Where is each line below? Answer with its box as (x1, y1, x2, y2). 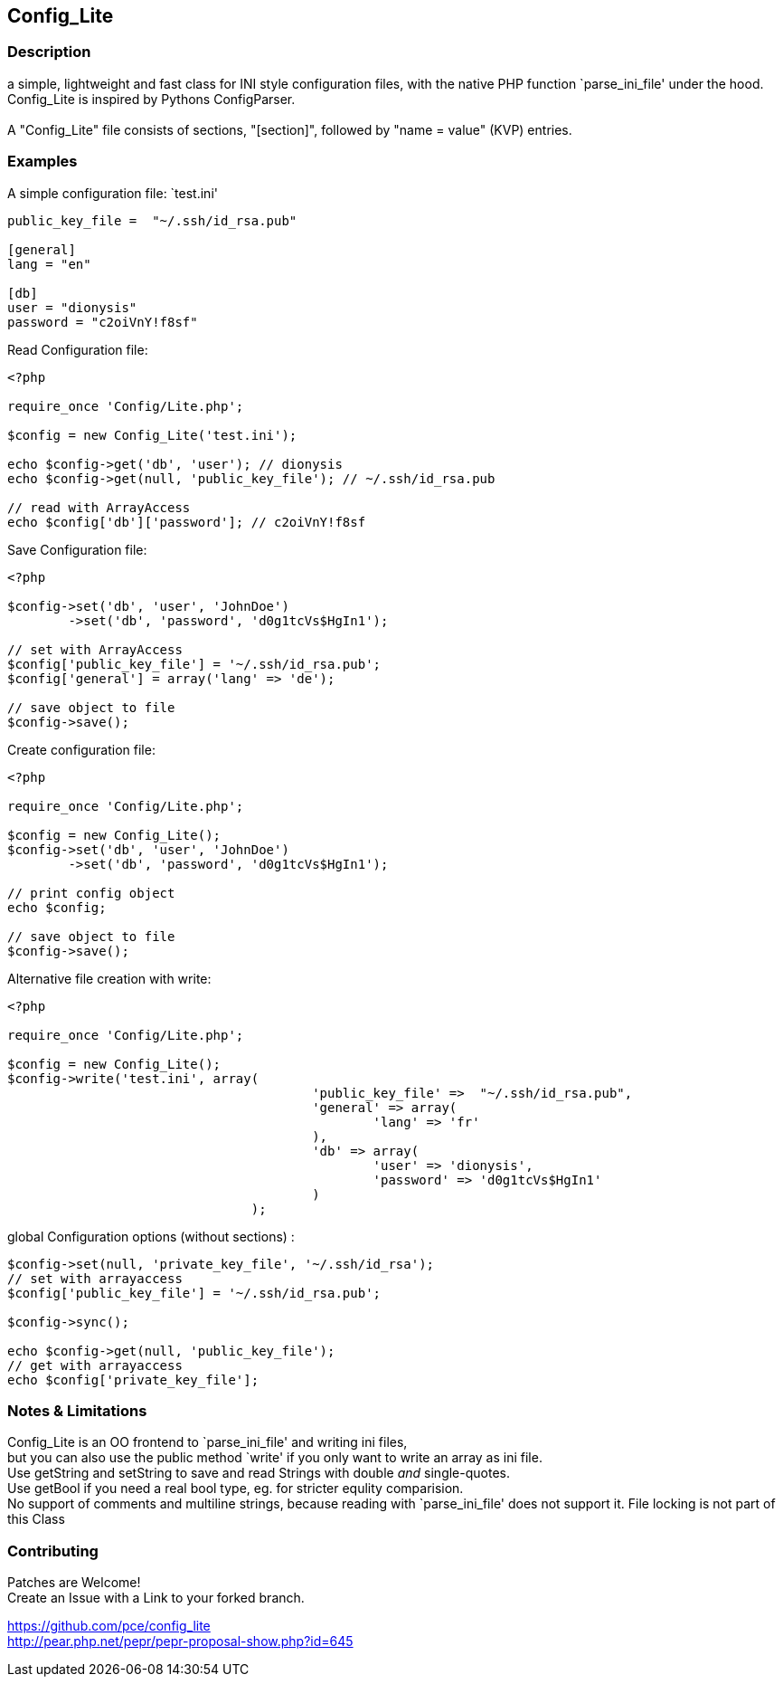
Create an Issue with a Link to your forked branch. (7, 1590, 305, 1606)
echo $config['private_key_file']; (7, 1372, 259, 1387)
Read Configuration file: (7, 341, 148, 357)
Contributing (7, 1541, 99, 1560)
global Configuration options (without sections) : (7, 1228, 295, 1244)
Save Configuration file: (7, 541, 147, 557)
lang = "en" (7, 256, 91, 271)
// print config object (7, 885, 175, 900)
